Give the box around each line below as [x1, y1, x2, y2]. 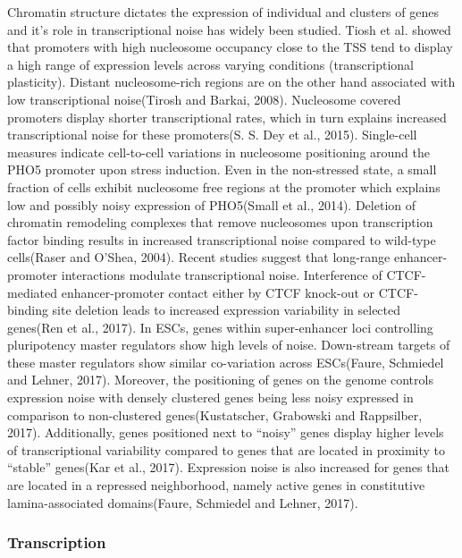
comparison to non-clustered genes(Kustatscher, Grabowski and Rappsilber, [7, 405, 423, 424]
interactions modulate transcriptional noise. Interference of [61, 265, 382, 283]
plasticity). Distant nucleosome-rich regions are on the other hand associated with [7, 72, 456, 91]
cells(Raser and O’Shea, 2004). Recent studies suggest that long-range [7, 248, 391, 266]
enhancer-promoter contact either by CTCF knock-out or [61, 283, 375, 301]
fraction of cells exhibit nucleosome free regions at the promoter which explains [7, 177, 441, 196]
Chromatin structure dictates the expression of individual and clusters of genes [7, 3, 439, 21]
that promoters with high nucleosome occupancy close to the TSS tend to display [7, 38, 453, 56]
